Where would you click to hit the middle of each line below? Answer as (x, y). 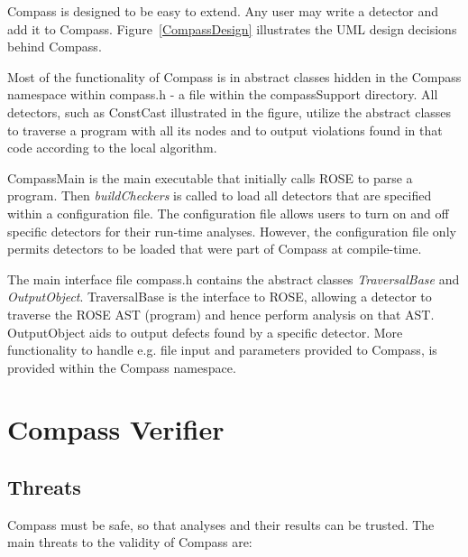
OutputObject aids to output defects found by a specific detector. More (205, 332)
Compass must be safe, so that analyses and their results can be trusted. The (221, 524)
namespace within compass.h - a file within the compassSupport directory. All (223, 94)
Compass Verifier (116, 429)
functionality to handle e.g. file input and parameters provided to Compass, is (222, 350)
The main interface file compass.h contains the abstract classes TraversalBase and (234, 278)
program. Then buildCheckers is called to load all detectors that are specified (220, 195)
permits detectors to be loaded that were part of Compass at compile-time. (215, 249)
